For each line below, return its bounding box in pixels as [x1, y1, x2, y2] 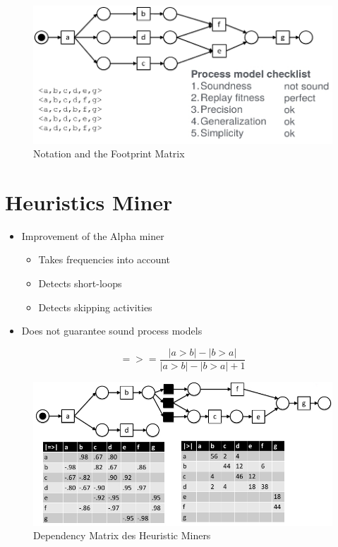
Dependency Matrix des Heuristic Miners [33, 528, 211, 543]
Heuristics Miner [5, 187, 173, 216]
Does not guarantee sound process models [21, 323, 203, 338]
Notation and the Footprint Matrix [33, 146, 185, 161]
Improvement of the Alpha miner [21, 228, 164, 243]
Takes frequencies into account [38, 252, 171, 267]
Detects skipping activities [38, 299, 152, 314]
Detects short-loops [38, 276, 122, 291]
